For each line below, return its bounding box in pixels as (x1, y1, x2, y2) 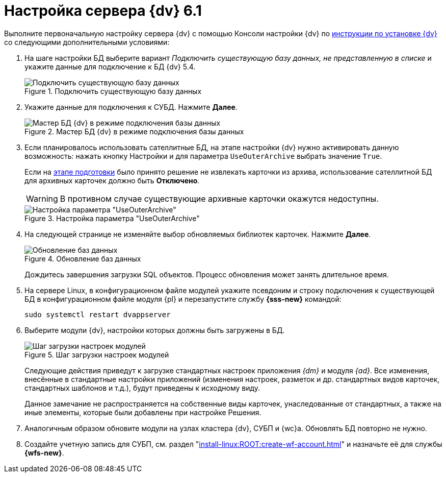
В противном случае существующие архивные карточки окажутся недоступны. (60, 193, 379, 204)
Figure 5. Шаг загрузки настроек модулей (24, 350, 169, 359)
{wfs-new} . (24, 448, 64, 457)
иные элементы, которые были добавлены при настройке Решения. (24, 408, 261, 417)
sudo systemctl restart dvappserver (24, 310, 171, 319)
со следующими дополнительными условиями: (4, 37, 170, 46)
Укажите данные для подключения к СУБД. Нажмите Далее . (24, 102, 238, 111)
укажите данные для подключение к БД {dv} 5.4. (24, 62, 196, 71)
